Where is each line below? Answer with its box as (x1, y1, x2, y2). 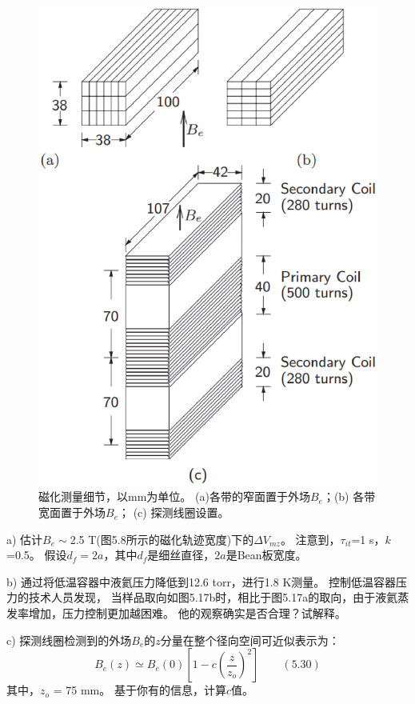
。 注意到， (280, 530, 341, 547)
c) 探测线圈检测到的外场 (6, 631, 132, 648)
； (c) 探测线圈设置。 (118, 504, 229, 521)
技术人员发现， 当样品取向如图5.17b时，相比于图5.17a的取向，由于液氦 (28, 589, 398, 606)
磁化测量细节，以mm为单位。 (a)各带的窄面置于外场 (38, 488, 310, 505)
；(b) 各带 (322, 488, 376, 505)
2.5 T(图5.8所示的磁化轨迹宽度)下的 (70, 530, 254, 547)
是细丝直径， (147, 546, 215, 563)
